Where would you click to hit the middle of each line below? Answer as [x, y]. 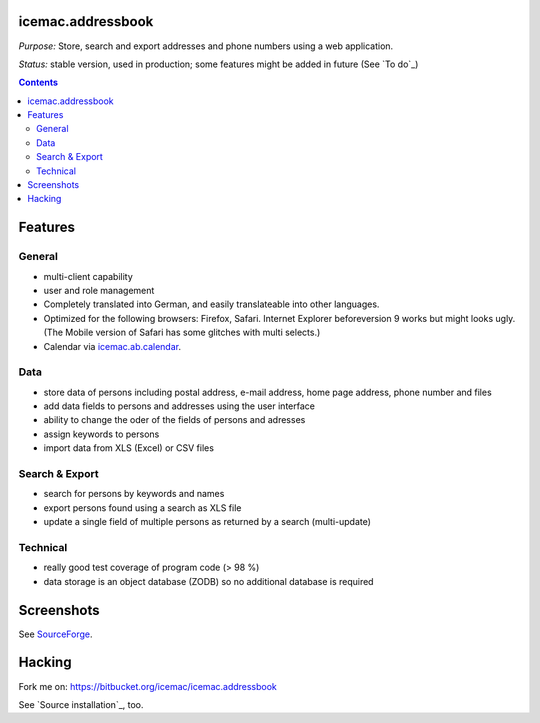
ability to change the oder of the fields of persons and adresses [174, 420]
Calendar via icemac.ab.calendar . [112, 346]
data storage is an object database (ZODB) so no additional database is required [208, 581]
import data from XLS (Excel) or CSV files [129, 448]
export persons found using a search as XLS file [142, 507]
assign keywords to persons [101, 434]
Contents [38, 82]
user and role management [99, 290]
